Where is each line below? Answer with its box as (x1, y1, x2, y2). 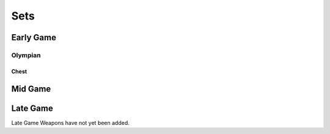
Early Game (11, 32, 56, 43)
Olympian (11, 51, 41, 59)
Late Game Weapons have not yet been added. (11, 119, 130, 126)
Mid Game (11, 83, 51, 94)
